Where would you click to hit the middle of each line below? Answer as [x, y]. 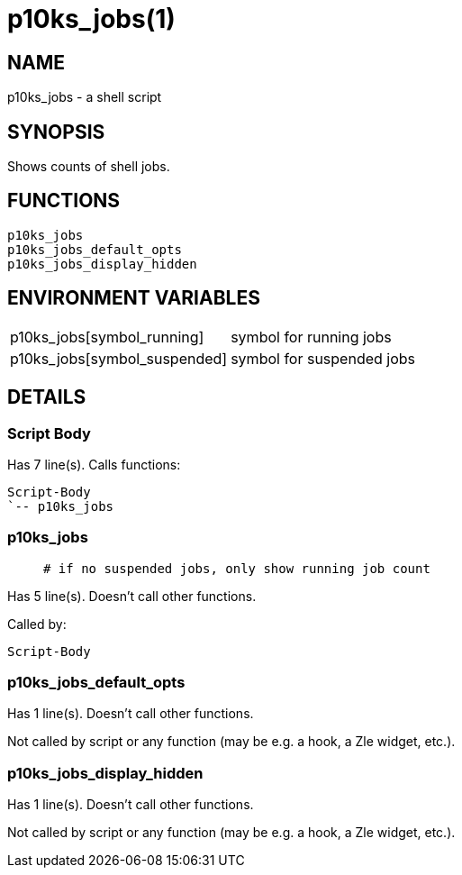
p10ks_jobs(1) [91, 19]
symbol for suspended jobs [323, 358]
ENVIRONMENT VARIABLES [134, 298]
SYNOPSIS [56, 132]
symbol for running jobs [311, 337]
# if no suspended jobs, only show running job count [237, 568]
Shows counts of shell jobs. [89, 167]
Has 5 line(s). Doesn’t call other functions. [132, 596]
